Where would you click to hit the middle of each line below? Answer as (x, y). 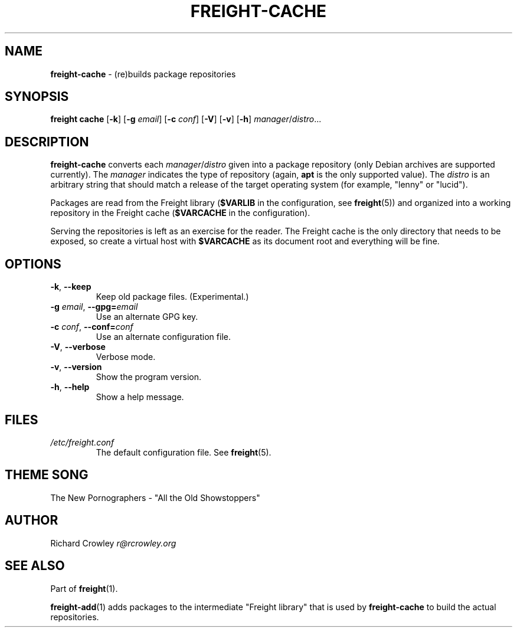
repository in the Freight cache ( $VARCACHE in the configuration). (180, 213)
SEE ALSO (35, 566)
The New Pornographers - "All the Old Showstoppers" (155, 497)
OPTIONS (33, 264)
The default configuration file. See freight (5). (184, 452)
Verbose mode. (126, 357)
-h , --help (70, 387)
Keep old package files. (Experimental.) (172, 297)
